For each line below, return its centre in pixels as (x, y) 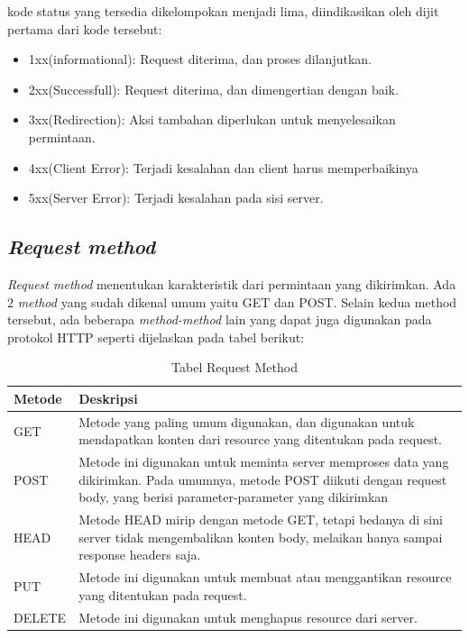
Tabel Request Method (234, 367)
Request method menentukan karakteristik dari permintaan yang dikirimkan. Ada (232, 283)
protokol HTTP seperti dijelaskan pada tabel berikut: (156, 337)
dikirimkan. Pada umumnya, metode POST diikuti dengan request (263, 479)
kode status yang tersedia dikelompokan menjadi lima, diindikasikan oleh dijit (223, 11)
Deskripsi (108, 398)
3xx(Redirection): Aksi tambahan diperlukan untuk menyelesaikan (212, 119)
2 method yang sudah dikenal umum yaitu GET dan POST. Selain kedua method (232, 301)
